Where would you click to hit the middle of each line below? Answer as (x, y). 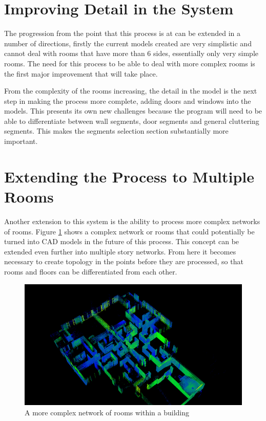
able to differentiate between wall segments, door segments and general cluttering (132, 121)
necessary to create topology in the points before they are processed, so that (124, 261)
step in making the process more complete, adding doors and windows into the (128, 100)
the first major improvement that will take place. (81, 73)
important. (21, 141)
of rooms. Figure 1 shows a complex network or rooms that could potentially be (129, 231)
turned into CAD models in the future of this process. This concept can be (122, 241)
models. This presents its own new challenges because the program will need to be (133, 111)
